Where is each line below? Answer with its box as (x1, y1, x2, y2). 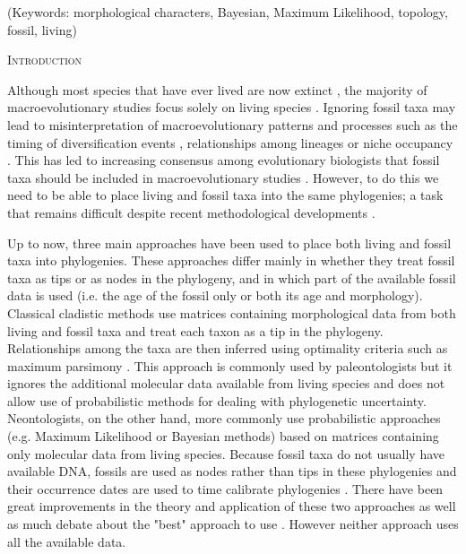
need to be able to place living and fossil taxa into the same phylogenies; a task (7, 186, 444, 204)
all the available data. (7, 532, 126, 550)
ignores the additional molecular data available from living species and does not (7, 374, 445, 393)
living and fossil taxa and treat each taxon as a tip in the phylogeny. (7, 321, 384, 340)
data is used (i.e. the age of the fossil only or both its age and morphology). (7, 286, 423, 305)
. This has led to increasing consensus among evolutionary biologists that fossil (7, 151, 440, 169)
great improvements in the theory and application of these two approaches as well (7, 497, 456, 515)
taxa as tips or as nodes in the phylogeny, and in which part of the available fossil (7, 268, 456, 287)
